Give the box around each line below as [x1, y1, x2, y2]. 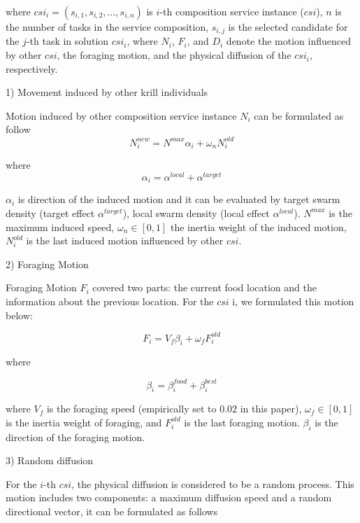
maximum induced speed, [6, 219, 115, 234]
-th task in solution [26, 34, 109, 48]
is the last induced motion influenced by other [26, 233, 224, 248]
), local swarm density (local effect [122, 205, 270, 220]
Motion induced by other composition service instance [6, 108, 237, 123]
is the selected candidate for [228, 20, 348, 34]
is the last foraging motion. [184, 414, 300, 429]
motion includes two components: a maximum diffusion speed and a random [6, 490, 332, 505]
